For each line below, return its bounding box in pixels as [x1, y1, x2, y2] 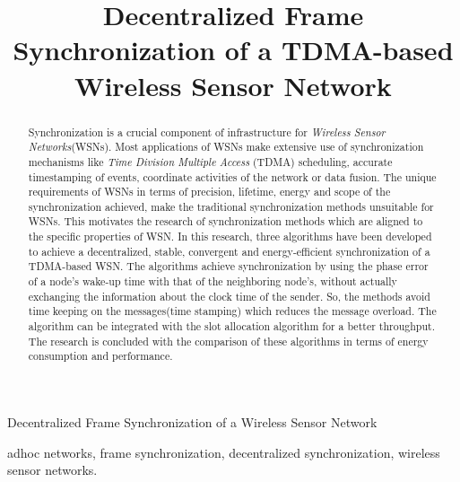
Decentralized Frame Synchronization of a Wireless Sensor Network [7, 413, 378, 432]
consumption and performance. [28, 348, 173, 364]
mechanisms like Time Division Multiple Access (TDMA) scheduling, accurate [28, 153, 393, 169]
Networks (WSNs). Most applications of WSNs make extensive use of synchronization [28, 139, 424, 154]
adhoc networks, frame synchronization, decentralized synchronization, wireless [7, 443, 440, 461]
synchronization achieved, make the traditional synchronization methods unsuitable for [28, 198, 434, 214]
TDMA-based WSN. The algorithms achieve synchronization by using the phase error [28, 259, 429, 274]
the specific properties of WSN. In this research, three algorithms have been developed [28, 229, 432, 244]
